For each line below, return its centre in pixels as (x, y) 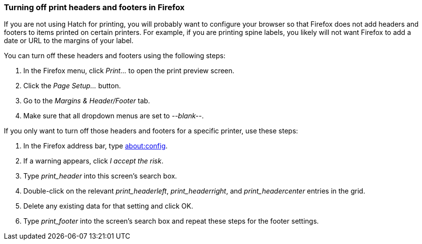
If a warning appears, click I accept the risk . (93, 161)
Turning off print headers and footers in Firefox (94, 7)
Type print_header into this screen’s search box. (100, 176)
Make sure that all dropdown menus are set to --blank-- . (114, 116)
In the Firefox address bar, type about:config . (96, 146)
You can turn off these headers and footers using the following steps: (115, 56)
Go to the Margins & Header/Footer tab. (87, 101)
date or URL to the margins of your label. (69, 41)
